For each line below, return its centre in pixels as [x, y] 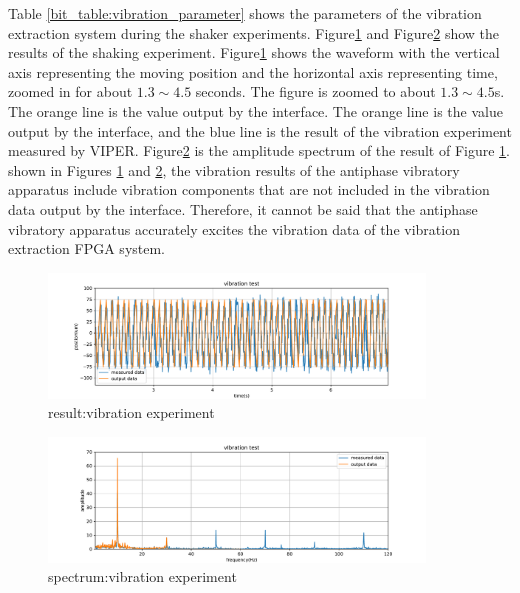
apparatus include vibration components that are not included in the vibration [249, 189]
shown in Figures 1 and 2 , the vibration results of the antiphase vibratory [234, 169]
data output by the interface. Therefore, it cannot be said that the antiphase [243, 208]
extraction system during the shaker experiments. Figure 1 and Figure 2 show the [254, 32]
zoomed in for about [70, 91]
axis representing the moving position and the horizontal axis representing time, [253, 71]
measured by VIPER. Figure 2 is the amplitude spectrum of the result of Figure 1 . [259, 150]
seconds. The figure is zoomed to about [315, 91]
